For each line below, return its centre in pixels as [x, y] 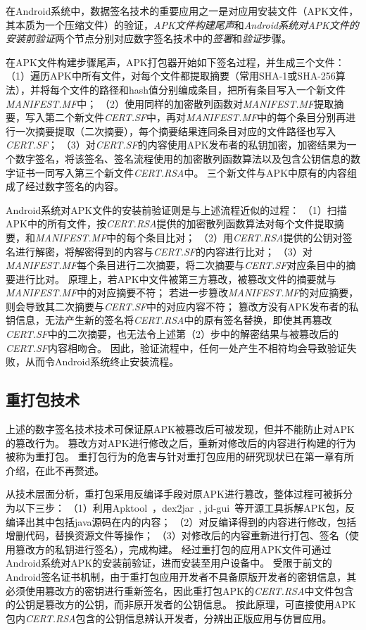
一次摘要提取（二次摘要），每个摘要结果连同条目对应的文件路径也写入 [175, 131]
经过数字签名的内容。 [74, 186]
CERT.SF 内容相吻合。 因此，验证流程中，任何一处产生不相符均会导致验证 [176, 347]
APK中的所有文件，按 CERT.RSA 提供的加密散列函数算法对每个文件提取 [170, 223]
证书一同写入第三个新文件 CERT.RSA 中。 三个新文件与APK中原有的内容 [181, 172]
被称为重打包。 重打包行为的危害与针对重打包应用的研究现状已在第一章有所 [180, 456]
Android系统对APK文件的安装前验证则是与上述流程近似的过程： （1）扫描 [176, 209]
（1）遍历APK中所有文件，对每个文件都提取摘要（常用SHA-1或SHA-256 [171, 76]
